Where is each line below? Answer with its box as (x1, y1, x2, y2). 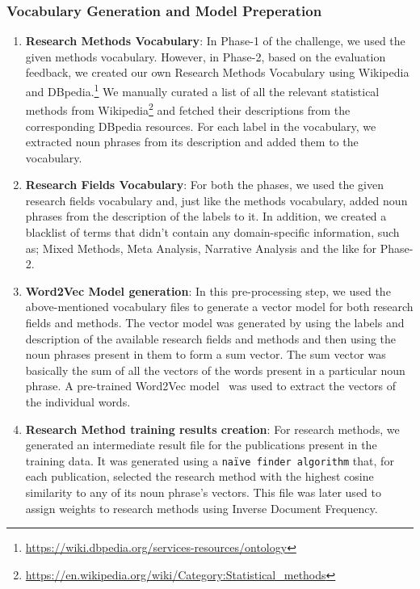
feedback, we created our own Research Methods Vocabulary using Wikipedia (25, 64, 409, 81)
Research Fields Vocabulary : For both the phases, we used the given (25, 176, 384, 193)
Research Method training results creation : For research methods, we (25, 420, 400, 437)
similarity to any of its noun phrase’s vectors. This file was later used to (25, 484, 381, 501)
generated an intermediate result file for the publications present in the (25, 436, 377, 453)
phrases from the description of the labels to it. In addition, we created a (25, 208, 387, 225)
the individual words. (25, 393, 131, 410)
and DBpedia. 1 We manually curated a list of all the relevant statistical (25, 81, 380, 99)
